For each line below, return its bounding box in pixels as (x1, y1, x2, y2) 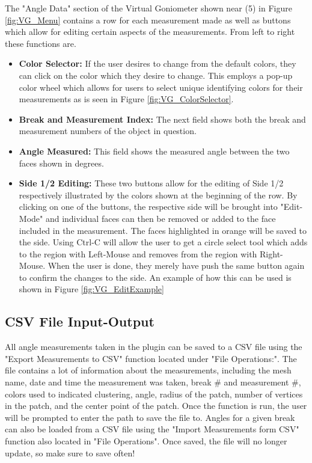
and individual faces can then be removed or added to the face (45, 212, 276, 224)
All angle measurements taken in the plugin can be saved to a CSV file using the (5, 340, 302, 353)
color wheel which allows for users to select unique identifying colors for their (19, 81, 303, 93)
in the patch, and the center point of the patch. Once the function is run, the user (5, 399, 307, 412)
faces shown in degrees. (19, 156, 104, 169)
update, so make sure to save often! (5, 446, 135, 459)
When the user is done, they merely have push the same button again (47, 259, 305, 272)
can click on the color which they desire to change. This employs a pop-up (19, 69, 293, 81)
